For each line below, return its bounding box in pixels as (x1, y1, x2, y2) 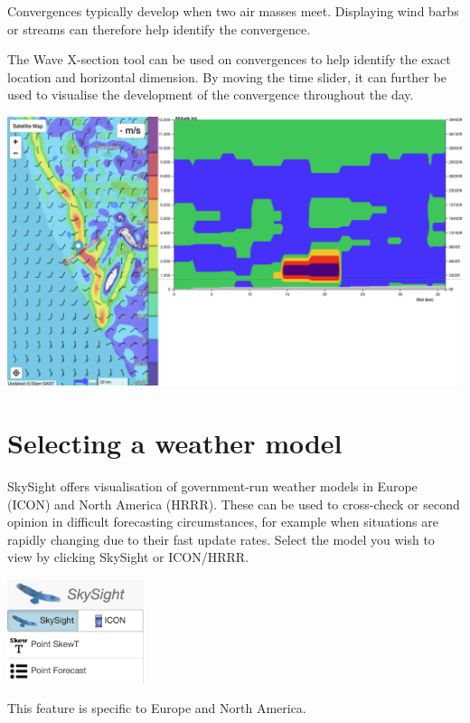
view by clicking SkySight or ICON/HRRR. (7, 547, 249, 566)
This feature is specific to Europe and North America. (7, 699, 306, 718)
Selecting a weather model (7, 424, 343, 461)
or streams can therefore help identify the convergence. (7, 19, 311, 38)
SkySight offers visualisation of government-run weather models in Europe (7, 476, 418, 495)
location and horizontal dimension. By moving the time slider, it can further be (7, 67, 446, 86)
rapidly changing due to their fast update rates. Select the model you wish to (7, 529, 435, 548)
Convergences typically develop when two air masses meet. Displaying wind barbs (7, 2, 459, 20)
